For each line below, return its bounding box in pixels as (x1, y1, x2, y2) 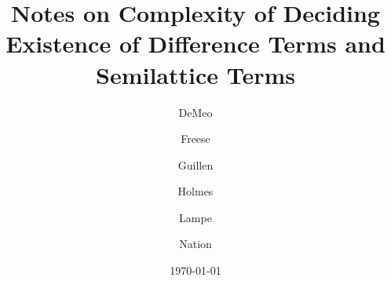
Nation (179, 235, 212, 252)
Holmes (177, 183, 214, 199)
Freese (181, 130, 210, 147)
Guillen (177, 156, 214, 173)
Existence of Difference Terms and (5, 27, 386, 60)
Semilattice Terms (95, 58, 296, 90)
